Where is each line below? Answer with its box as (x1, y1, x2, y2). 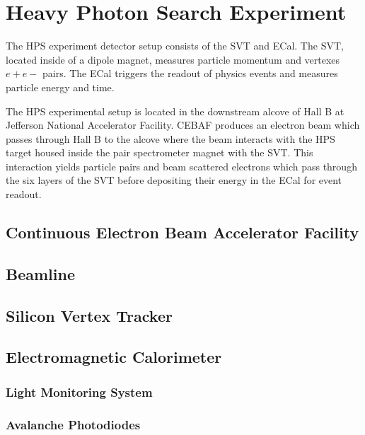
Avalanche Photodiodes (6, 415, 141, 433)
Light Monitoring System (6, 383, 153, 400)
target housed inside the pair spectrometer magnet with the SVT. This (6, 145, 313, 160)
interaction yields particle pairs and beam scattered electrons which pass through (6, 158, 357, 173)
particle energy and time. (6, 79, 115, 94)
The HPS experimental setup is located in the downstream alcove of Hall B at (6, 103, 344, 118)
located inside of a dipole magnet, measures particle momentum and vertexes (6, 52, 340, 66)
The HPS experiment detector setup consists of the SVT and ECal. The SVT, (6, 38, 344, 53)
